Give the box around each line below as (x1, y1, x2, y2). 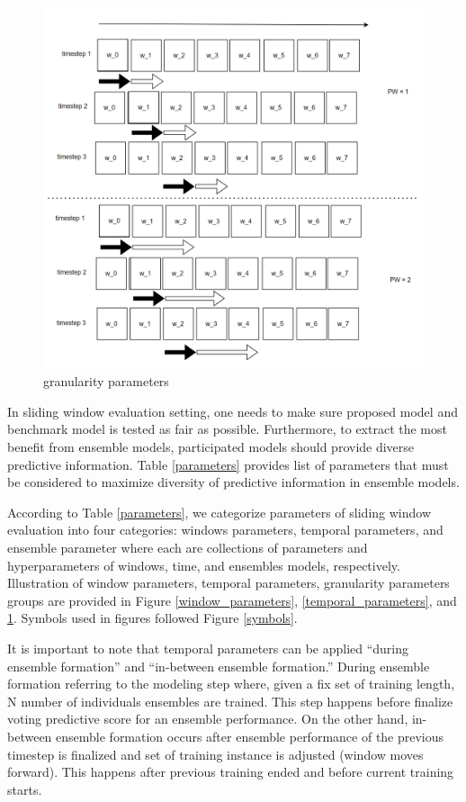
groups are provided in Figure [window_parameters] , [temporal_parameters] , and (7, 590, 457, 609)
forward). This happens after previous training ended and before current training (7, 762, 454, 781)
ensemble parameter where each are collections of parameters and (7, 537, 368, 556)
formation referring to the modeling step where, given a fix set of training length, (7, 674, 455, 693)
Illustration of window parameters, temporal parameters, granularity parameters (7, 573, 450, 592)
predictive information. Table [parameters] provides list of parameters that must (7, 455, 449, 473)
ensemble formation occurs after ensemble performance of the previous (56, 726, 444, 745)
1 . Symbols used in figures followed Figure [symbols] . (7, 608, 298, 627)
